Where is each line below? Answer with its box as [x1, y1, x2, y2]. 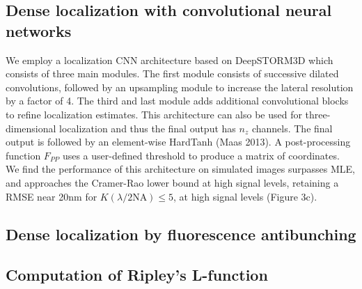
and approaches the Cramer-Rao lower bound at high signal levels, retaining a [6, 175, 339, 189]
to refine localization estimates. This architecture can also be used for [6, 107, 302, 121]
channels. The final [251, 120, 333, 135]
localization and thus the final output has [59, 120, 236, 135]
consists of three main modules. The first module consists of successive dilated [6, 66, 339, 81]
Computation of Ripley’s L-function [6, 264, 268, 286]
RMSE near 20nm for [6, 189, 97, 203]
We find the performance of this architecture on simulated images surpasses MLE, [6, 162, 355, 176]
